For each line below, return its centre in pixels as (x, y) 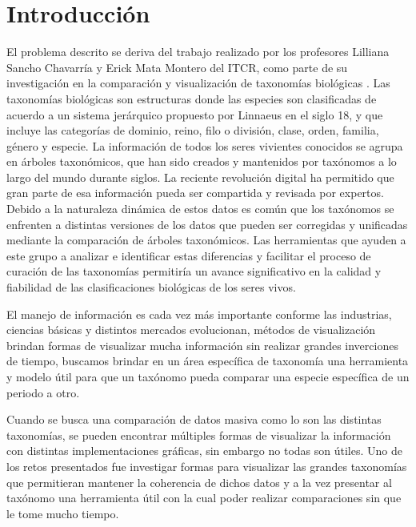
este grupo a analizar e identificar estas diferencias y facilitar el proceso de (189, 255)
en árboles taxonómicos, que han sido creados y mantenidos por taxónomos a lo (202, 161)
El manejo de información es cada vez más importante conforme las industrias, (199, 314)
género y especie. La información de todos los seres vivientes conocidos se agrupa (205, 145)
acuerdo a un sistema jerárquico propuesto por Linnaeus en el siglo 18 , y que (195, 114)
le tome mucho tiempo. (63, 513)
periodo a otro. (43, 392)
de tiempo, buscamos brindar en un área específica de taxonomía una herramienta (208, 361)
